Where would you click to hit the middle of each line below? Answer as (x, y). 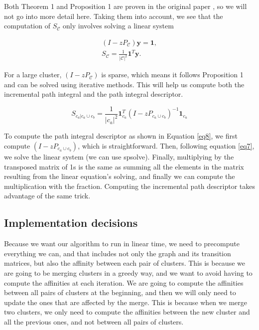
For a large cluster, (33, 75)
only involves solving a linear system (118, 26)
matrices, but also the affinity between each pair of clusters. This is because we (125, 263)
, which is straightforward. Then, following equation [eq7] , (166, 146)
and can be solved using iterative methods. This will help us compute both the (124, 84)
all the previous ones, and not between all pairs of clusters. (94, 321)
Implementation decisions (71, 223)
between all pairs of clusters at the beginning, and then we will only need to (120, 292)
